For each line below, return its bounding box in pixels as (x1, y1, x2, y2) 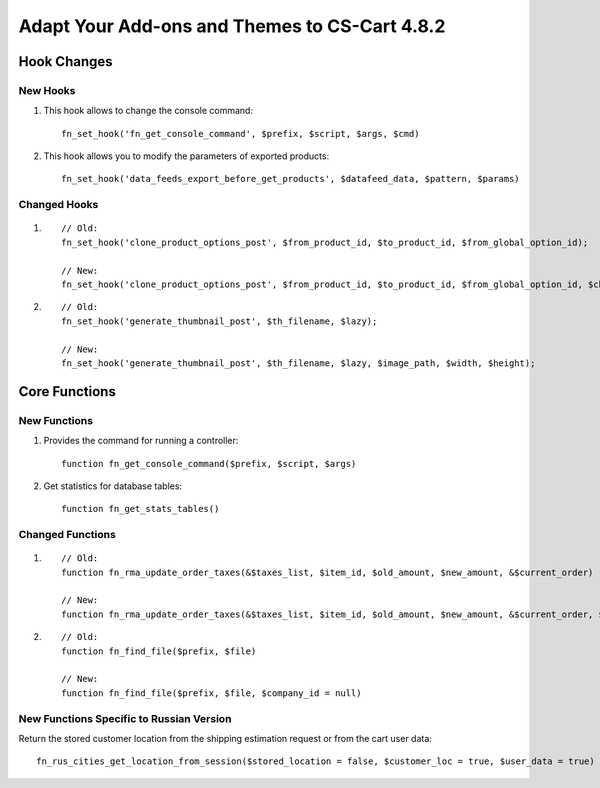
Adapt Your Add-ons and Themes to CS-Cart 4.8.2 (18, 15, 446, 37)
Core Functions (18, 383, 117, 400)
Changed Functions (18, 528, 117, 542)
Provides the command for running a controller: (43, 435, 239, 447)
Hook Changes (18, 53, 114, 70)
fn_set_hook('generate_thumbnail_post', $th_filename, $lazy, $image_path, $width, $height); (61, 357, 536, 369)
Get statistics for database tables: (43, 480, 183, 492)
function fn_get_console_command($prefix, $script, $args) (61, 458, 357, 469)
